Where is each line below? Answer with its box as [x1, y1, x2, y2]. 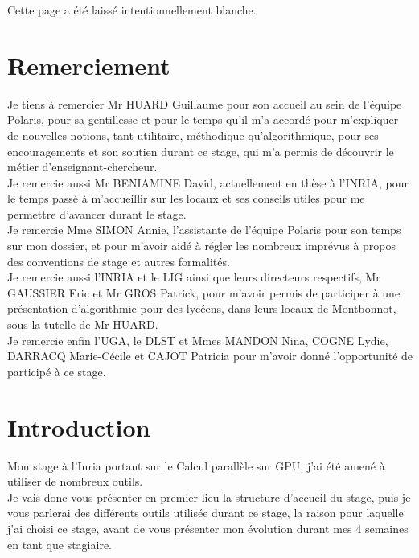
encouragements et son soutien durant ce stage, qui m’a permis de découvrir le [7, 142, 394, 159]
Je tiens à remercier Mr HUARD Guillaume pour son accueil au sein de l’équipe [7, 95, 402, 112]
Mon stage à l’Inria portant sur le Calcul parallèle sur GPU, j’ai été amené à [7, 457, 385, 474]
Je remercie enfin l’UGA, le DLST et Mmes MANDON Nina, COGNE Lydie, [7, 331, 388, 348]
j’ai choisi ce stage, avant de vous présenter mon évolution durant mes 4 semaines [7, 519, 409, 536]
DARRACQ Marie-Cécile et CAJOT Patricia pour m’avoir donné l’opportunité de [7, 347, 413, 364]
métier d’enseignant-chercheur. [7, 158, 158, 175]
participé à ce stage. [7, 363, 106, 380]
